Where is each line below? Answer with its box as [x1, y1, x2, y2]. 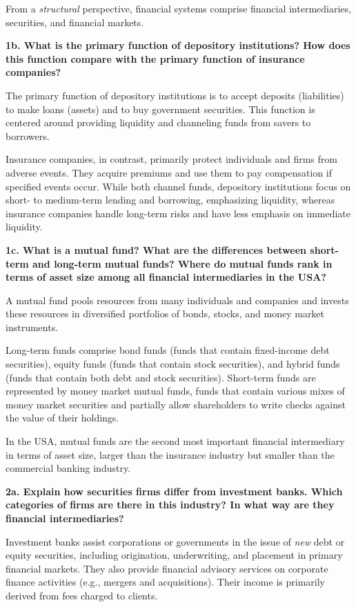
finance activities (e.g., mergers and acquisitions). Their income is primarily [6, 575, 325, 589]
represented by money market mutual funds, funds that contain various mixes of [6, 384, 345, 398]
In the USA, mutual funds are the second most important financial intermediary [6, 434, 345, 448]
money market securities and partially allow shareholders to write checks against [6, 397, 346, 411]
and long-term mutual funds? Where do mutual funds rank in [32, 256, 333, 270]
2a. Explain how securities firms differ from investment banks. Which [6, 484, 343, 498]
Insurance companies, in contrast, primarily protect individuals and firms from [6, 152, 337, 166]
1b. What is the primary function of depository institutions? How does [6, 38, 350, 52]
